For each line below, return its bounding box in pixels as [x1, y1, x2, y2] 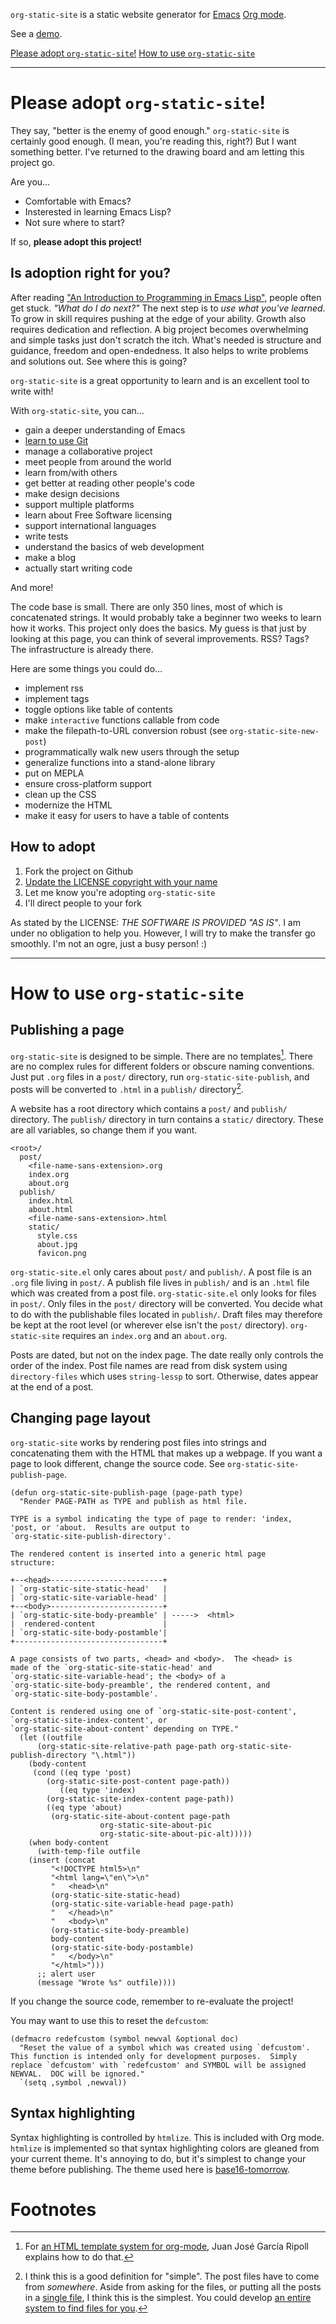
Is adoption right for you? [10, 265, 172, 282]
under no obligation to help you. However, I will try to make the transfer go [10, 927, 316, 939]
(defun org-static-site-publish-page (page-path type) [10, 1487, 244, 1498]
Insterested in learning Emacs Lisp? [24, 205, 172, 218]
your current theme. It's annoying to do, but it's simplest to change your [10, 2152, 307, 2164]
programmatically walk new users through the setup [24, 745, 240, 758]
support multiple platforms [24, 498, 135, 510]
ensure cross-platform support [24, 777, 152, 789]
